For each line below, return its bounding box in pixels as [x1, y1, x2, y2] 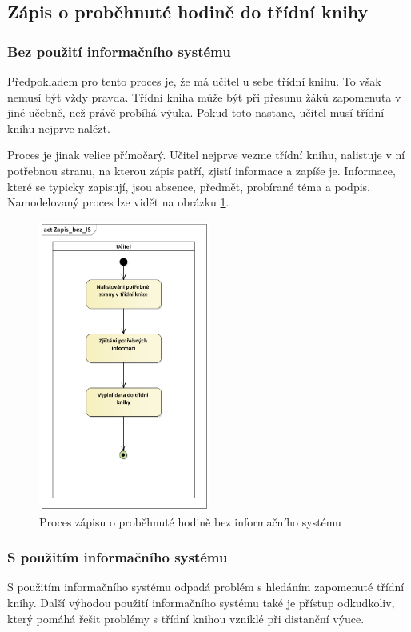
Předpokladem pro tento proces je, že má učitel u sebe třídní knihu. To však [7, 73, 381, 89]
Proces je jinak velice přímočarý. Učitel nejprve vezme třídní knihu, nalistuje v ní [7, 146, 405, 163]
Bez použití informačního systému [7, 41, 231, 61]
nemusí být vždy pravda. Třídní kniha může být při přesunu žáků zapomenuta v [7, 88, 401, 105]
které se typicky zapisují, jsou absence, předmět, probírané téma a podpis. [7, 178, 370, 194]
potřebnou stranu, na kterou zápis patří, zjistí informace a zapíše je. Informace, [7, 162, 396, 178]
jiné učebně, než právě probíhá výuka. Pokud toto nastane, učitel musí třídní [7, 104, 385, 121]
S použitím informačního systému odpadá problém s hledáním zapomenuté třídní [7, 578, 405, 595]
